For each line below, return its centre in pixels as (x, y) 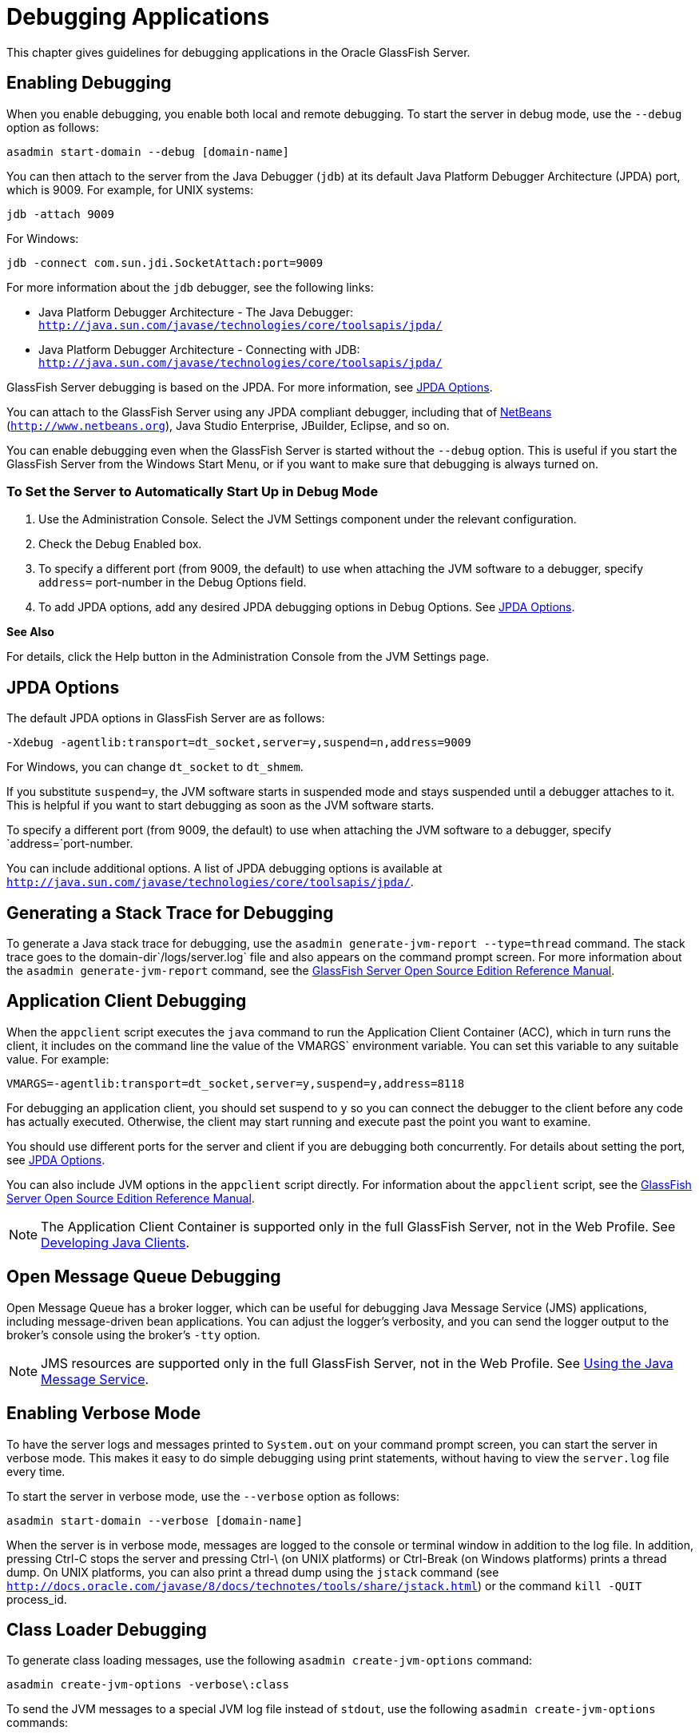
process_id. (37, 1599)
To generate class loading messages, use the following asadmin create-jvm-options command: (270, 1660)
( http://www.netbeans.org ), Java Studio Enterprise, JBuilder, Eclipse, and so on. (228, 425)
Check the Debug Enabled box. (120, 544)
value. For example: (58, 1059)
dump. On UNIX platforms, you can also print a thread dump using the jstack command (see (253, 1572)
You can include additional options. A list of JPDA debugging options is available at (224, 869)
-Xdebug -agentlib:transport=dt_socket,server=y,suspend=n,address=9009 (239, 743)
